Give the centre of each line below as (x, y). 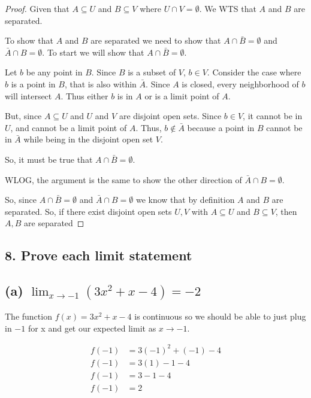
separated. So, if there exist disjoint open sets (88, 211)
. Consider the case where (254, 72)
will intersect (28, 95)
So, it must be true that (49, 159)
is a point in (33, 83)
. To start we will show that (93, 52)
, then (286, 211)
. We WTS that (228, 8)
